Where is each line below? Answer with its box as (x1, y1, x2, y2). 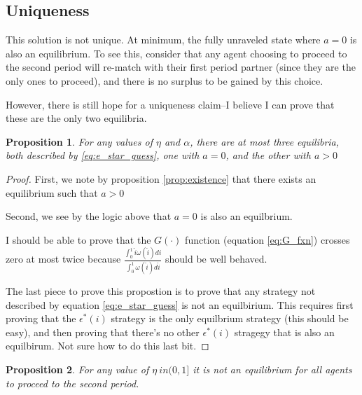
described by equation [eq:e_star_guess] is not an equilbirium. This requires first (6, 297, 354, 312)
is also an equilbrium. (200, 209, 293, 223)
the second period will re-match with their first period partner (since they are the (6, 60, 356, 74)
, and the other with (225, 148, 311, 162)
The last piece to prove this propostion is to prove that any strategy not (6, 283, 316, 298)
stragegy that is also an (234, 324, 335, 339)
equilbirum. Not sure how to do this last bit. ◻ (6, 338, 209, 353)
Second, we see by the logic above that (6, 209, 172, 223)
